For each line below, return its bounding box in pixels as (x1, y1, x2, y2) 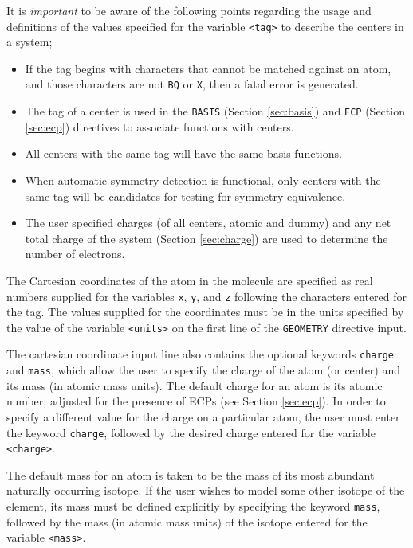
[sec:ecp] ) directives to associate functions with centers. (25, 118, 294, 135)
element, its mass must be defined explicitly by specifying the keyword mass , (6, 498, 380, 514)
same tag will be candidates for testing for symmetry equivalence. (25, 187, 346, 204)
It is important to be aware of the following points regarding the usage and (6, 2, 372, 18)
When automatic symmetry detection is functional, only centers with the (25, 171, 381, 188)
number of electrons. (25, 245, 125, 262)
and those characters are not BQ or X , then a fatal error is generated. (25, 76, 359, 92)
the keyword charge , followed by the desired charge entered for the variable (6, 424, 376, 440)
